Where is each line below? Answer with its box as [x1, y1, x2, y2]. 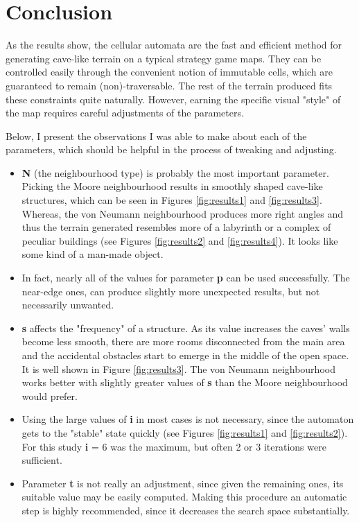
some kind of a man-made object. [21, 247, 164, 261]
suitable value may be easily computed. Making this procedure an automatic [21, 489, 347, 504]
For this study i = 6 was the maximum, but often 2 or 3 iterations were [21, 439, 326, 453]
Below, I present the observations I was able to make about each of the [6, 128, 307, 143]
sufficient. [21, 453, 62, 467]
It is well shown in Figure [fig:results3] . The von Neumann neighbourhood [21, 361, 335, 376]
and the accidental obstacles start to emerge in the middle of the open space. [21, 348, 349, 362]
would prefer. [21, 388, 78, 403]
